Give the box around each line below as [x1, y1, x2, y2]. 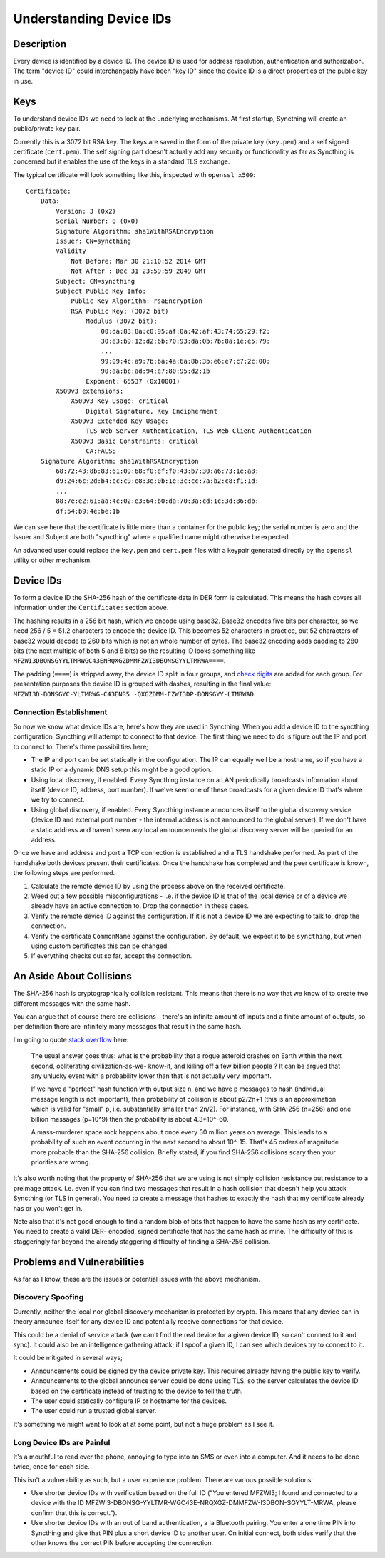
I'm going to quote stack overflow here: [13, 1035, 129, 1044]
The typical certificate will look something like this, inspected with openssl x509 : [13, 170, 256, 179]
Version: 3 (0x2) [56, 207, 117, 215]
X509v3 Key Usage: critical [71, 397, 169, 405]
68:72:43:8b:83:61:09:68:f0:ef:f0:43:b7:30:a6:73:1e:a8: [56, 467, 260, 475]
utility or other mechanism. [13, 556, 92, 564]
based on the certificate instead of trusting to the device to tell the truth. [31, 1387, 243, 1395]
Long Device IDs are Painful [13, 1437, 111, 1447]
